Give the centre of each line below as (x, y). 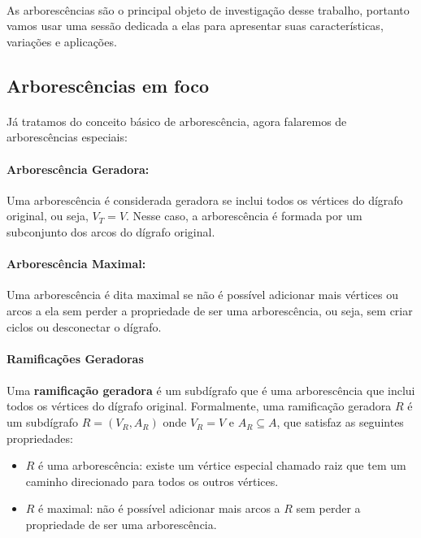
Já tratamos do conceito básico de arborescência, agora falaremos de (177, 121)
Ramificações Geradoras (75, 358)
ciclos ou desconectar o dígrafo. (84, 326)
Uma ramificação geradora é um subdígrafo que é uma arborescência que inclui (211, 390)
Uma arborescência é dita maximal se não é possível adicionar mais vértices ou (202, 295)
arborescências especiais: (67, 137)
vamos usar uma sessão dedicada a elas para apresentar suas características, (195, 26)
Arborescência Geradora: (78, 169)
